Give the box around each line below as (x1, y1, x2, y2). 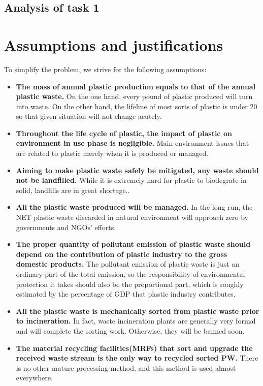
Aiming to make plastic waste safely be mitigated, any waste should (16, 165, 259, 175)
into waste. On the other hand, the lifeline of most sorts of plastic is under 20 (16, 101, 257, 111)
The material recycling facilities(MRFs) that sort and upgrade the (16, 342, 253, 353)
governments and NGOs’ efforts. (16, 221, 116, 232)
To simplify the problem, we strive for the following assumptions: (4, 63, 207, 74)
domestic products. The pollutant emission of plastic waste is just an (16, 259, 240, 269)
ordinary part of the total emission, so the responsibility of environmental (16, 269, 245, 279)
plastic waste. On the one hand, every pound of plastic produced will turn (16, 91, 253, 102)
